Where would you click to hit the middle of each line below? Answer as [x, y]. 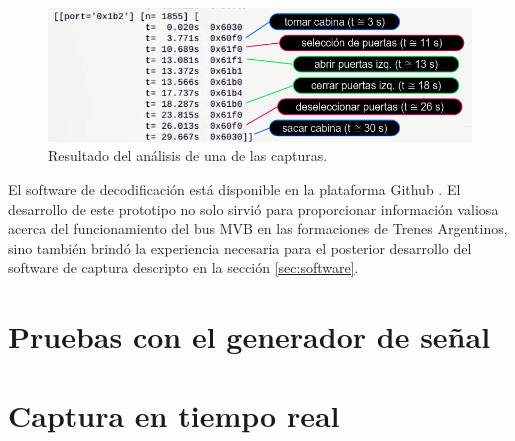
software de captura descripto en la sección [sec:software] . [183, 267]
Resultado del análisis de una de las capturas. [188, 155]
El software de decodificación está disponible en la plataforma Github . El [234, 189]
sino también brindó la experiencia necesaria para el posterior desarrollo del [240, 247]
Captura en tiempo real [174, 414]
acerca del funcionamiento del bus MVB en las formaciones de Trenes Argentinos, [258, 228]
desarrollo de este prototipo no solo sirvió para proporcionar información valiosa [253, 208]
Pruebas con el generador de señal [249, 336]
